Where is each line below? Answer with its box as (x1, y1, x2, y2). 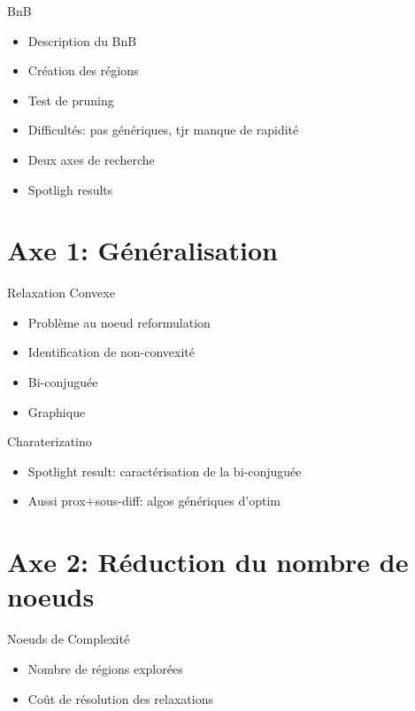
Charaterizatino (7, 432, 92, 451)
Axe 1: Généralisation (7, 232, 278, 268)
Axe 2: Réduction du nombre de (7, 544, 409, 580)
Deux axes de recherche (27, 150, 155, 168)
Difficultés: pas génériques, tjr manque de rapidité (27, 120, 299, 139)
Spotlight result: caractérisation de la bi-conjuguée (27, 461, 302, 480)
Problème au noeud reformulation (27, 313, 211, 331)
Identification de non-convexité (27, 343, 196, 361)
